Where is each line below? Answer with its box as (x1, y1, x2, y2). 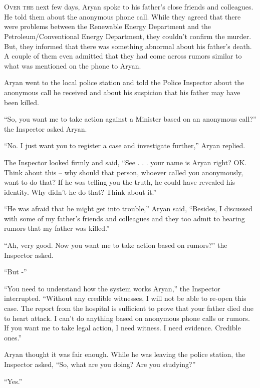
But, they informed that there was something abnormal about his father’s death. (4, 41, 252, 51)
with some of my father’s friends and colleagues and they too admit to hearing (4, 213, 245, 223)
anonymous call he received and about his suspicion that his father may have (4, 87, 240, 97)
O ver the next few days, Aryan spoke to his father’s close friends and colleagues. (4, 2, 253, 12)
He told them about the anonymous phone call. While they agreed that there (4, 11, 241, 22)
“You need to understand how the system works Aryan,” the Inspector (4, 283, 220, 293)
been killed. (4, 97, 40, 107)
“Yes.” (4, 375, 23, 386)
